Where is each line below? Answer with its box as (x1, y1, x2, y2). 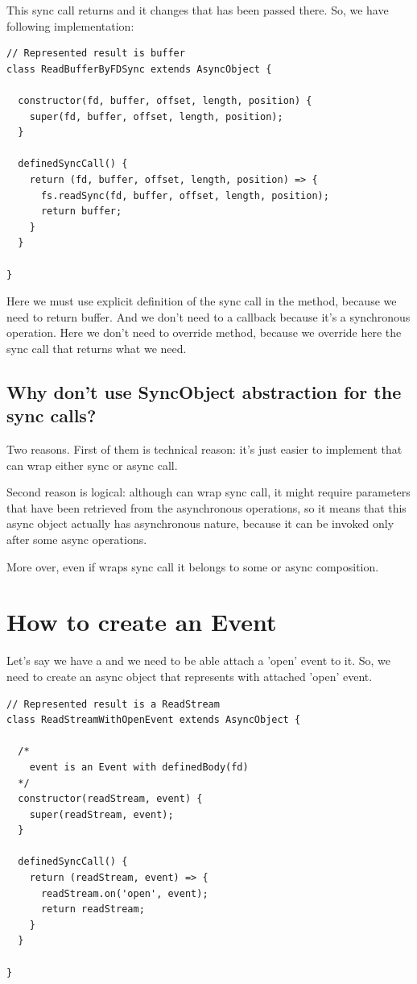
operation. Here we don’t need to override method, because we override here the (6, 324, 402, 341)
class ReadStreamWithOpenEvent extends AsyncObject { (6, 714, 301, 726)
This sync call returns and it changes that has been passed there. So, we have (6, 2, 389, 18)
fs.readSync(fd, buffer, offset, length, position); (40, 189, 329, 201)
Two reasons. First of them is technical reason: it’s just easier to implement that (6, 441, 403, 458)
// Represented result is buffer (6, 48, 185, 60)
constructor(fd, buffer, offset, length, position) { (18, 94, 312, 106)
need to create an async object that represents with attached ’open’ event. (6, 667, 373, 684)
